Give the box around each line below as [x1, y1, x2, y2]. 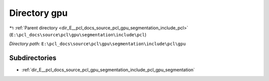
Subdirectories [9, 54, 57, 62]
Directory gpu [9, 7, 68, 18]
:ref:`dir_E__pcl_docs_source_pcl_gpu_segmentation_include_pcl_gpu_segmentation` [21, 67, 195, 73]
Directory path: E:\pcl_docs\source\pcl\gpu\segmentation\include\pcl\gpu [9, 41, 186, 47]
